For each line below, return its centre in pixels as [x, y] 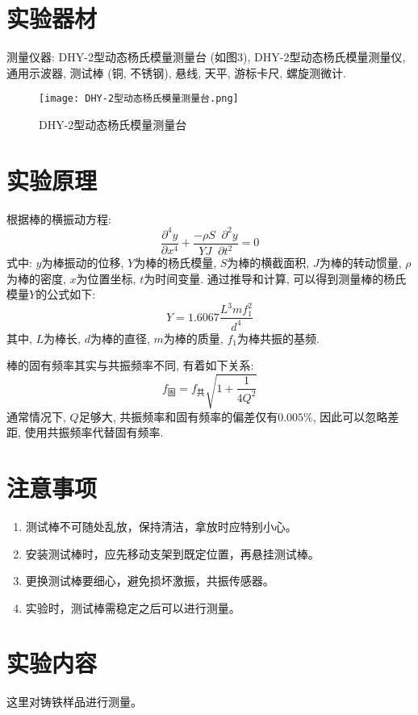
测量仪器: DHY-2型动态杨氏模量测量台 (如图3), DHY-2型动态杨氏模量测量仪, [206, 57]
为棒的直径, [120, 338]
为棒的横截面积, [268, 263]
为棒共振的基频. [278, 338]
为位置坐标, [106, 278]
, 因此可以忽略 [350, 416]
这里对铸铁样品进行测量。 [74, 702]
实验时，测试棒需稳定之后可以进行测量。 [133, 607]
